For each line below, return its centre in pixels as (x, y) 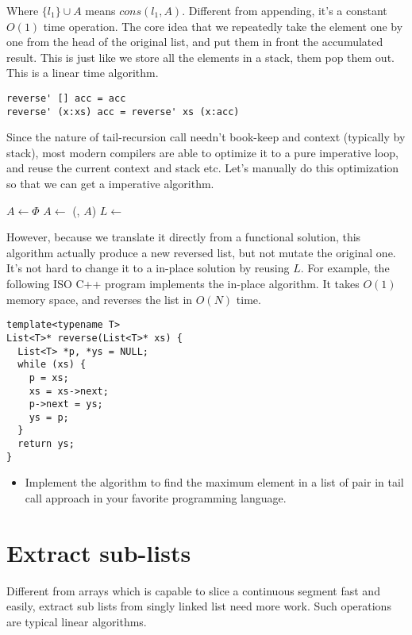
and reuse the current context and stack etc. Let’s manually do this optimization (203, 168)
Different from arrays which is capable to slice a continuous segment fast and (193, 590)
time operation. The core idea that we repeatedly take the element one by (223, 26)
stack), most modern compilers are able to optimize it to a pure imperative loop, (202, 152)
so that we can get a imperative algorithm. (110, 184)
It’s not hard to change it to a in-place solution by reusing (148, 268)
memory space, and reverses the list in (100, 299)
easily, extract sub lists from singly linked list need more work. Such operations (199, 606)
